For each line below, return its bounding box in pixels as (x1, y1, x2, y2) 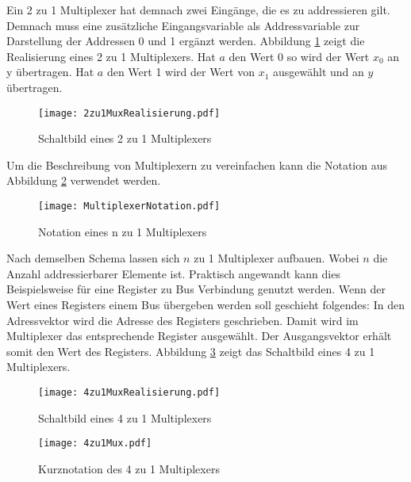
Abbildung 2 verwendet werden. (6, 172, 161, 189)
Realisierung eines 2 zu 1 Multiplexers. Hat (6, 48, 216, 64)
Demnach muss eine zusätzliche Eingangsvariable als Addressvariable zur (6, 17, 360, 33)
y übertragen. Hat (6, 63, 94, 80)
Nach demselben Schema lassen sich (6, 250, 180, 266)
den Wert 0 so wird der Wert (229, 48, 370, 64)
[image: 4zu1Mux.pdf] (38, 438, 152, 449)
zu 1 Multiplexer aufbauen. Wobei (194, 250, 359, 266)
